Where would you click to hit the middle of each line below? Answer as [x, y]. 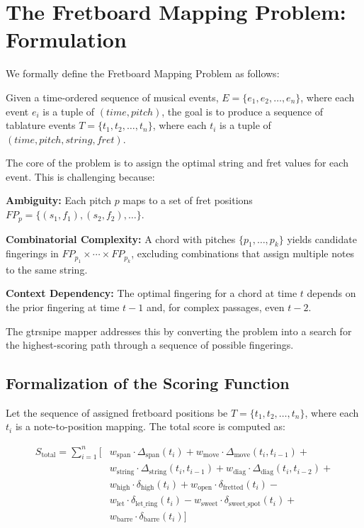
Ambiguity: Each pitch [58, 200]
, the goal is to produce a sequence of [242, 111]
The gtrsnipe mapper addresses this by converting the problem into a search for [179, 331]
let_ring [147, 504]
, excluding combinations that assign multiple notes [243, 253]
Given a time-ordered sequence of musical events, [112, 97]
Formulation [66, 39]
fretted [233, 488]
